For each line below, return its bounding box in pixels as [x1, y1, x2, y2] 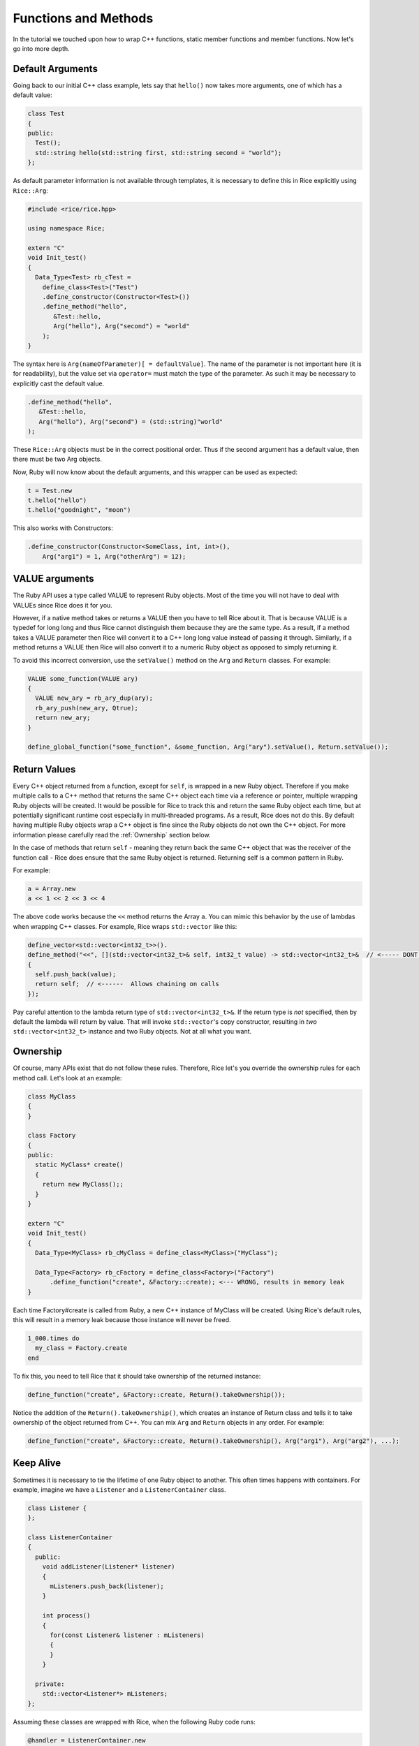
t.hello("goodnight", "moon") [27, 506, 131, 514]
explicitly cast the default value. [13, 379, 105, 388]
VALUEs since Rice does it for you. [13, 601, 113, 609]
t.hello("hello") [27, 497, 87, 504]
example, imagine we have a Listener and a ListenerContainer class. [13, 1485, 226, 1494]
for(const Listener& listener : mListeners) [50, 1631, 205, 1639]
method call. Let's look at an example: [13, 1073, 122, 1082]
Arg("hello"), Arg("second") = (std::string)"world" [38, 418, 223, 425]
